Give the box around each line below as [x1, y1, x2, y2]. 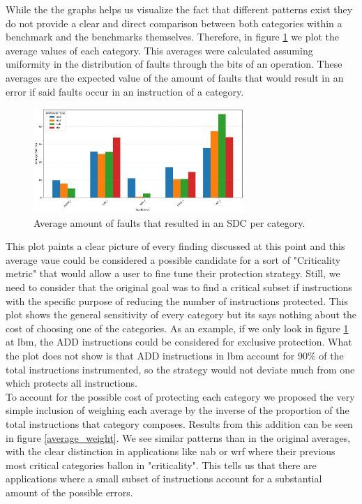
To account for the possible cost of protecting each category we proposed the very [6, 389, 355, 403]
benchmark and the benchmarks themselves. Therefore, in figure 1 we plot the [6, 29, 339, 44]
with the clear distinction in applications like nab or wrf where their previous [6, 444, 335, 459]
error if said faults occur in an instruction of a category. [6, 84, 244, 98]
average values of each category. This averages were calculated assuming [6, 43, 313, 57]
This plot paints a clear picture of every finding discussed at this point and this [6, 239, 345, 253]
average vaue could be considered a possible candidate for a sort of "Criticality [6, 252, 341, 267]
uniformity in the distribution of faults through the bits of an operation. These [6, 57, 342, 71]
